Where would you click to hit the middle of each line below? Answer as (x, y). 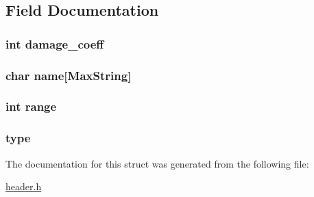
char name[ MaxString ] (69, 75)
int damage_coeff (55, 43)
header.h (24, 186)
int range (31, 106)
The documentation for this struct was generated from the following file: (157, 163)
